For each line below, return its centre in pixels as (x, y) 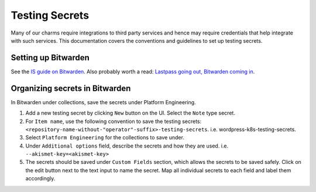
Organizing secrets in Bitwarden (71, 88)
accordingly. (40, 179)
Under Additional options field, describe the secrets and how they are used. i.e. (127, 146)
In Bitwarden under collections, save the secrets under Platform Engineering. (103, 102)
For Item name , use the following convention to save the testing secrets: (114, 121)
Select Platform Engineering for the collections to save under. (105, 138)
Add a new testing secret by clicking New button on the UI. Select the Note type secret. (130, 113)
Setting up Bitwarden (50, 58)
